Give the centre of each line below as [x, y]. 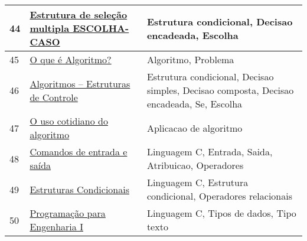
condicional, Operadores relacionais [220, 196]
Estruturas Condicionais [80, 189]
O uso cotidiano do [69, 121]
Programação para [68, 213]
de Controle [54, 97]
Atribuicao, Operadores [195, 165]
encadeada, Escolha [192, 35]
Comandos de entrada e [79, 152]
